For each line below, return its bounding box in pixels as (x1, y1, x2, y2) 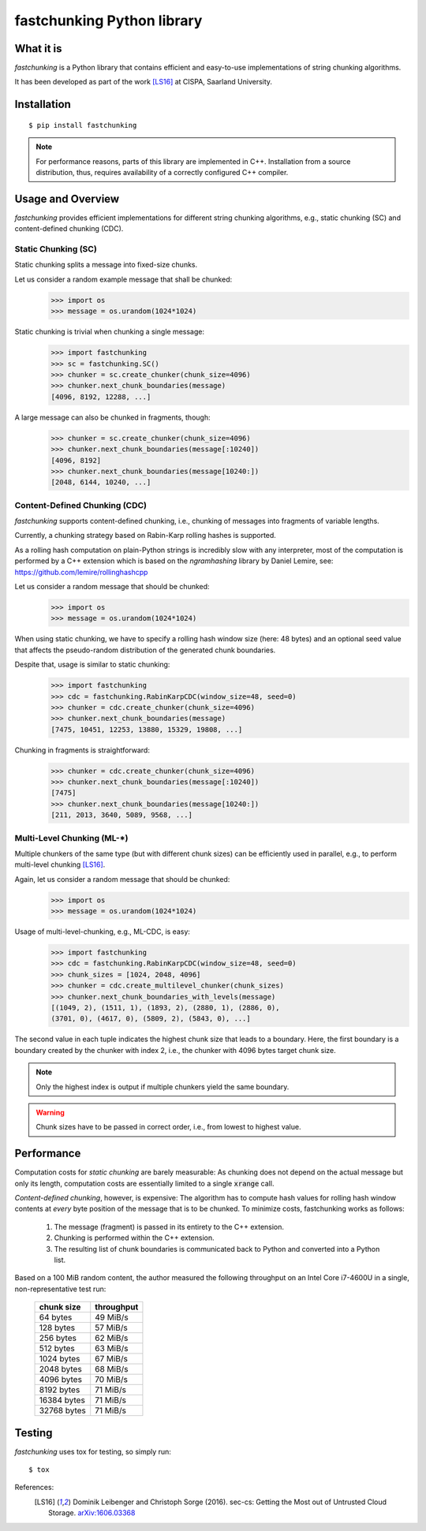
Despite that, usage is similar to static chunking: (14, 659, 170, 670)
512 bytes (39, 1343, 75, 1354)
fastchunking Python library (14, 12, 203, 29)
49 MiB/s (95, 1312, 129, 1323)
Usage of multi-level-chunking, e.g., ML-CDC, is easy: (14, 927, 191, 936)
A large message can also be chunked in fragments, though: (14, 413, 211, 422)
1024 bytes (39, 1354, 80, 1365)
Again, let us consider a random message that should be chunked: (14, 874, 230, 883)
